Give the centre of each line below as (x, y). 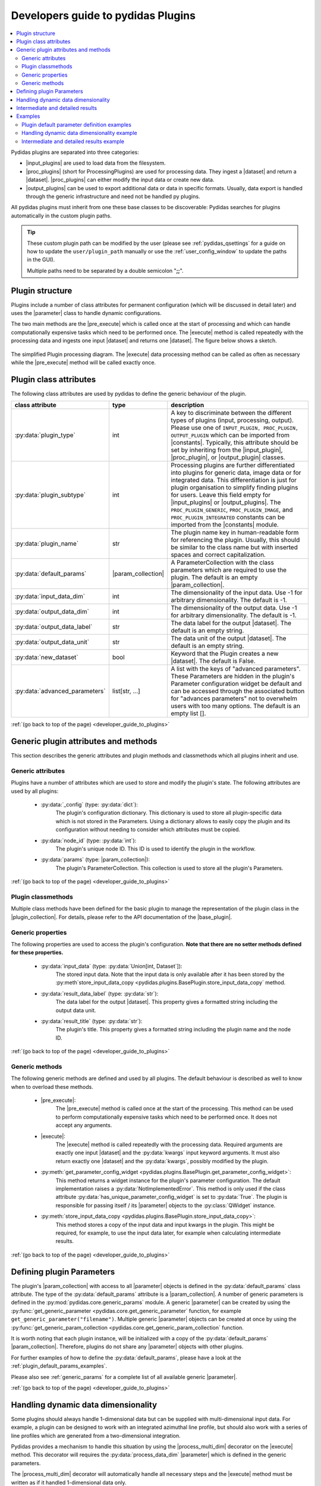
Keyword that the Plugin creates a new (224, 654)
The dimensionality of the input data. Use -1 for (236, 593)
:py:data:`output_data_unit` (52, 642)
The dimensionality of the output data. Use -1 (234, 608)
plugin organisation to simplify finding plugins (234, 487)
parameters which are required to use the (229, 570)
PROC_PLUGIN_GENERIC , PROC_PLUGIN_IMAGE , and (232, 510)
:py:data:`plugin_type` (45, 435)
